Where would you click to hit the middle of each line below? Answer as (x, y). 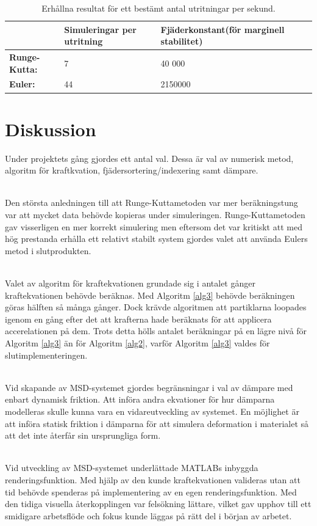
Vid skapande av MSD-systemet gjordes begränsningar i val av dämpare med (149, 387)
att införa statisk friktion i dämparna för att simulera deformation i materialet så (157, 423)
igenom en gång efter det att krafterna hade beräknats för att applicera (138, 319)
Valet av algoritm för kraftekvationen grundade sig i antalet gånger (130, 283)
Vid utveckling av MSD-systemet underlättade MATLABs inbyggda (132, 468)
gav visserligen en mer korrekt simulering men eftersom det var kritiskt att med (154, 226)
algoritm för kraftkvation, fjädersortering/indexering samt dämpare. (132, 170)
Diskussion (51, 129)
